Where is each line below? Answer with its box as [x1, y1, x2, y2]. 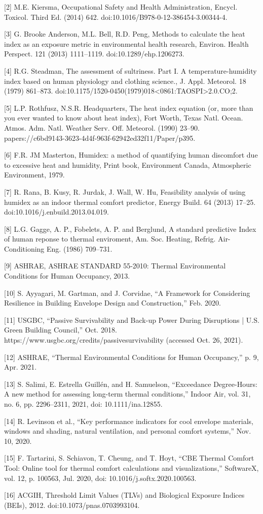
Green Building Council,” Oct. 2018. [4, 324, 117, 335]
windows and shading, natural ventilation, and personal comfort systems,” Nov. [4, 426, 251, 436]
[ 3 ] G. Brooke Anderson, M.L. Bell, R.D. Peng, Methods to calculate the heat [4, 28, 245, 39]
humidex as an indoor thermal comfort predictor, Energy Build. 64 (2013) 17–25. [4, 196, 256, 207]
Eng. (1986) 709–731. [47, 243, 112, 254]
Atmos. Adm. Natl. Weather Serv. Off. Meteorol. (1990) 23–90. [4, 122, 200, 133]
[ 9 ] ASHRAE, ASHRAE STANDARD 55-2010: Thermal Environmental [4, 260, 226, 271]
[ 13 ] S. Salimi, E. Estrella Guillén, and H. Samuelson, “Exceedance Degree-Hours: [4, 378, 257, 389]
